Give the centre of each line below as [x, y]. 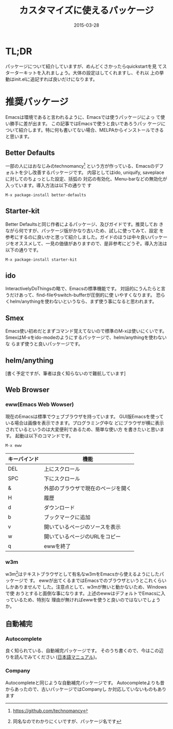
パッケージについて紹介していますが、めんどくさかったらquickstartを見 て [84, 66]
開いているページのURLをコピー [82, 537]
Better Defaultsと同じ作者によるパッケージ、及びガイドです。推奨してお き [84, 224]
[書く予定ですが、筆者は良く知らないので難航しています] [66, 374]
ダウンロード [59, 507]
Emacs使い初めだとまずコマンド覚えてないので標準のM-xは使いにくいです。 [86, 331]
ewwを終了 [57, 546]
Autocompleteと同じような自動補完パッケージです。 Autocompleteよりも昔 [85, 683]
